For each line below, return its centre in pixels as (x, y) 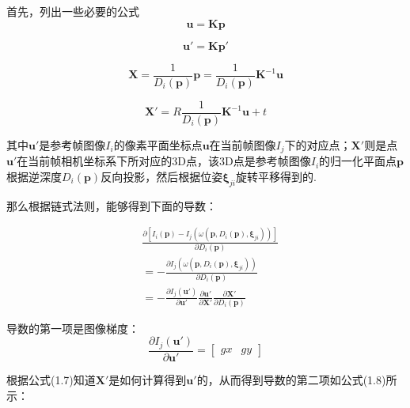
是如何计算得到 (148, 379)
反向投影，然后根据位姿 (162, 176)
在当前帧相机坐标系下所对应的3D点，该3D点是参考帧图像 (164, 161)
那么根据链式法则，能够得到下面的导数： (112, 205)
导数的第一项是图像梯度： (73, 328)
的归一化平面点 (358, 161)
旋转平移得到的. (276, 176)
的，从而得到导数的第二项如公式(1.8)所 (297, 379)
